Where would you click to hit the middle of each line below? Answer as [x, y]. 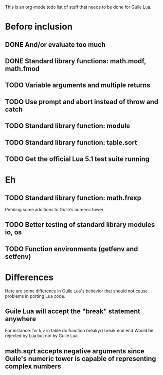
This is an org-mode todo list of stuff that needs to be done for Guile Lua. [78, 7]
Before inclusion [39, 27]
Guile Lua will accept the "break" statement [73, 312]
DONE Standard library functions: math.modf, [76, 61]
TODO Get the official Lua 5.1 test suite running [77, 159]
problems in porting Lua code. [35, 296]
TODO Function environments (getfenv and [72, 249]
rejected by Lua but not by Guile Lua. [42, 336]
